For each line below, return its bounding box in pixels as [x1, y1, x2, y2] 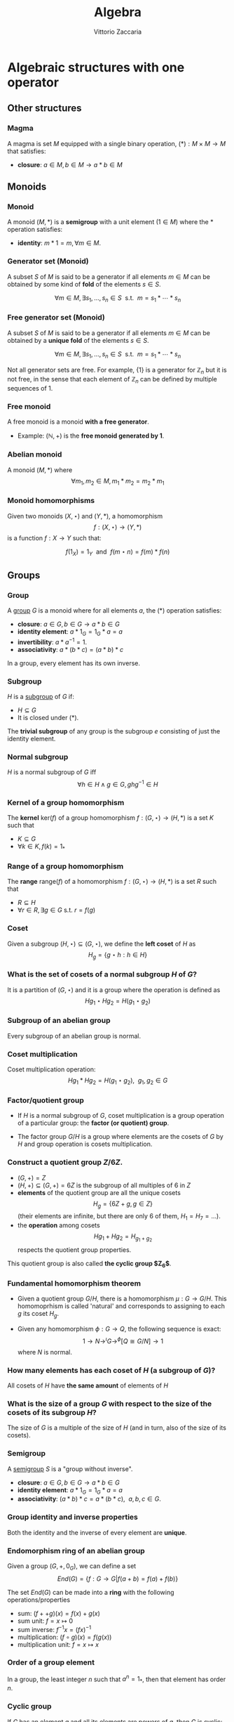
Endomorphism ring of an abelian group [7, 1546, 145, 1555]
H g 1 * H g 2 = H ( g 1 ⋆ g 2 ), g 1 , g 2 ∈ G [67, 1076, 168, 1086]
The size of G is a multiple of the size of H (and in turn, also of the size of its [7, 1423, 226, 1432]
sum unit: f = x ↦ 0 [17, 1617, 74, 1625]
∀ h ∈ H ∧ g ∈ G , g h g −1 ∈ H [77, 779, 158, 788]
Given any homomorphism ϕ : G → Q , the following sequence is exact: [17, 1325, 221, 1333]
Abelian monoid [7, 450, 62, 459]
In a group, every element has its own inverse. [7, 658, 140, 667]
